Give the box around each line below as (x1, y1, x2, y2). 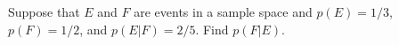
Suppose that (8, 3, 80, 20)
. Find (195, 19, 229, 38)
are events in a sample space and (134, 3, 313, 20)
